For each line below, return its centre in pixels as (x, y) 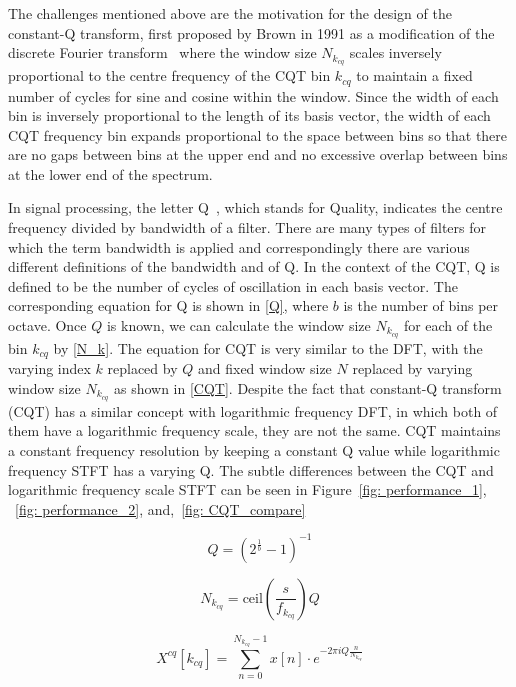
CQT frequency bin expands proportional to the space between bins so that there (258, 134)
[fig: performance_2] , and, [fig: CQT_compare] (160, 508)
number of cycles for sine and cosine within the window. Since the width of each (253, 95)
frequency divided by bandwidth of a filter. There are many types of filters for (247, 227)
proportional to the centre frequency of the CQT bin (169, 75)
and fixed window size (264, 368)
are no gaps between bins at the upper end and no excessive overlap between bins (258, 154)
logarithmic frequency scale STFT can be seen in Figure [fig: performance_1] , (247, 489)
